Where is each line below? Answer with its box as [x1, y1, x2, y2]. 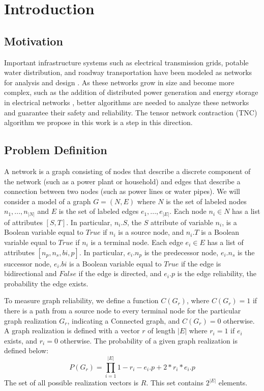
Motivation [4, 33, 63, 48]
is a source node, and [118, 227, 184, 237]
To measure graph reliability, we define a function [4, 295, 159, 306]
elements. [218, 377, 248, 388]
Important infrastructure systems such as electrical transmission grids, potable [4, 57, 249, 67]
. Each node [169, 206, 207, 216]
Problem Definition [4, 142, 107, 158]
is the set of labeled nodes [166, 196, 247, 206]
